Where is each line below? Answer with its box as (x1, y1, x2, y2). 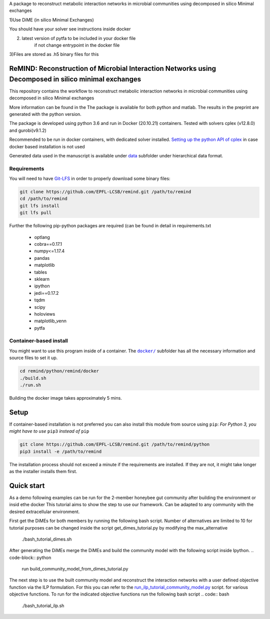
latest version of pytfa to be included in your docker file (21, 35, 136, 41)
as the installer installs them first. (9, 469, 77, 475)
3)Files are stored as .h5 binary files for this (9, 51, 99, 57)
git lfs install (19, 203, 60, 208)
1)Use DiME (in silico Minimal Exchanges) (9, 16, 94, 22)
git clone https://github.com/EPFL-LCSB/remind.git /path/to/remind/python (19, 442, 210, 447)
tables (34, 269, 47, 275)
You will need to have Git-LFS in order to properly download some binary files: (9, 175, 170, 182)
